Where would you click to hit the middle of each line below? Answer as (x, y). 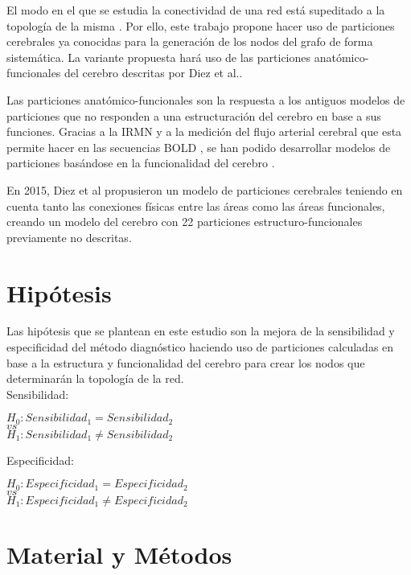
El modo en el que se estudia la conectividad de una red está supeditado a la (196, 10)
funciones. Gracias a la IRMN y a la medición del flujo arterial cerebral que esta (204, 131)
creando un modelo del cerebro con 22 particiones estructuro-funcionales (185, 222)
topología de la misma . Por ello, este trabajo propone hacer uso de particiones (201, 25)
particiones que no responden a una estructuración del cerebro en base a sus (194, 115)
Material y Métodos (119, 554)
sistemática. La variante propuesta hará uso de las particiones (159, 57)
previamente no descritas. (69, 237)
